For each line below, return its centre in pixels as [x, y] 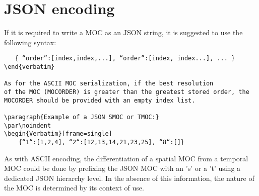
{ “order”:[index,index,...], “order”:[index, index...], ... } [125, 59]
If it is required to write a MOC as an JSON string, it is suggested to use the [123, 32]
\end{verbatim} [29, 67]
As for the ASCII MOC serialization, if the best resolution [109, 84]
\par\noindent [28, 125]
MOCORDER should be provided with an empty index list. [100, 100]
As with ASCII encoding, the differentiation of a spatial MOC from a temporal [126, 158]
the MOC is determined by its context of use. [74, 188]
